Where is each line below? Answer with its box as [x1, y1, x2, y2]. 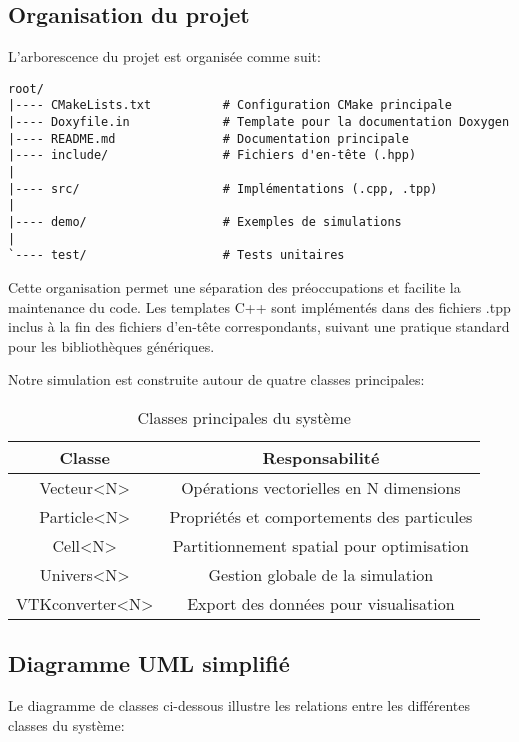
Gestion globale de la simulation [208, 562, 434, 586]
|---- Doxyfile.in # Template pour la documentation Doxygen [8, 115, 510, 130]
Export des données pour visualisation [187, 591, 455, 615]
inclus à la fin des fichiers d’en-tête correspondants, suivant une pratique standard [8, 316, 510, 337]
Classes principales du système [137, 405, 351, 429]
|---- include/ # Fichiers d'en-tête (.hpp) [8, 148, 417, 163]
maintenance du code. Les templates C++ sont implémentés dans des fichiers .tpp [8, 296, 511, 317]
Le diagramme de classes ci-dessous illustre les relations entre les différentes [8, 695, 470, 716]
